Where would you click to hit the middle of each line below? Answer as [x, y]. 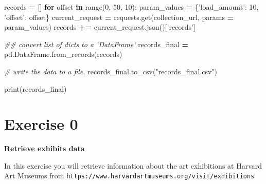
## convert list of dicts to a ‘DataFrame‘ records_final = [96, 44]
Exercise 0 [41, 124]
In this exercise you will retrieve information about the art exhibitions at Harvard [133, 165]
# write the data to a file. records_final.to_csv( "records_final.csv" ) [111, 71]
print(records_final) [36, 88]
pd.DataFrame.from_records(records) [63, 54]
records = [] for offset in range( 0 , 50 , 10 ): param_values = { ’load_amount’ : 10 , [131, 7]
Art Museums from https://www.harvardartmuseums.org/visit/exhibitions [129, 176]
